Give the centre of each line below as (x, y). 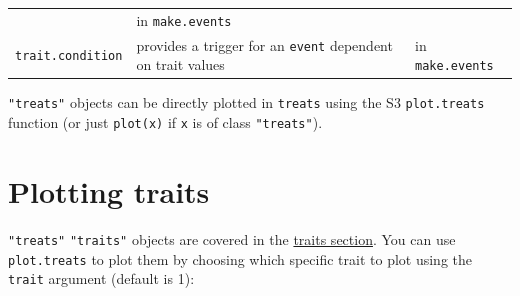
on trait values (180, 64)
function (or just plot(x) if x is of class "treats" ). (165, 122)
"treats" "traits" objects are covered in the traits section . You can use (232, 238)
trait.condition (69, 56)
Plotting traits (109, 190)
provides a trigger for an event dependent (264, 44)
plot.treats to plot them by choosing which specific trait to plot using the (240, 258)
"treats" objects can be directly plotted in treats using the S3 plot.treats (246, 102)
